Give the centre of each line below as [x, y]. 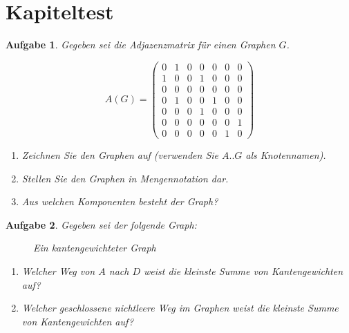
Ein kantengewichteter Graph [95, 248]
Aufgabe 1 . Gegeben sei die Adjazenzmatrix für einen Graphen [141, 45]
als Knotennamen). [286, 155]
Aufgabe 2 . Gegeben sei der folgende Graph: [101, 224]
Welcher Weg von [58, 270]
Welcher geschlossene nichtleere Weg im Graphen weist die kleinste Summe [180, 308]
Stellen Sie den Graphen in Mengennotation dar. [125, 178]
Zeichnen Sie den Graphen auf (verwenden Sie [120, 155]
